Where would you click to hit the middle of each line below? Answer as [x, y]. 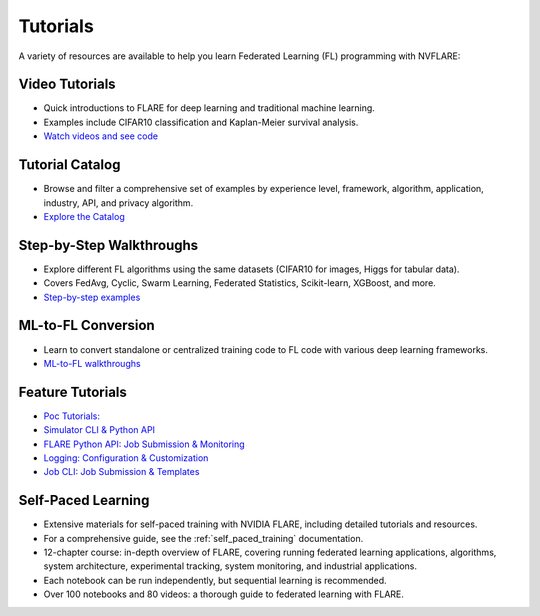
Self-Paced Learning [84, 500]
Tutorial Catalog [69, 165]
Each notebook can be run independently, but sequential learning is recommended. [215, 580]
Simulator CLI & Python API [99, 430]
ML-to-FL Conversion [86, 325]
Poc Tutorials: [71, 416]
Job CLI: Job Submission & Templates [121, 472]
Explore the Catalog [84, 216]
